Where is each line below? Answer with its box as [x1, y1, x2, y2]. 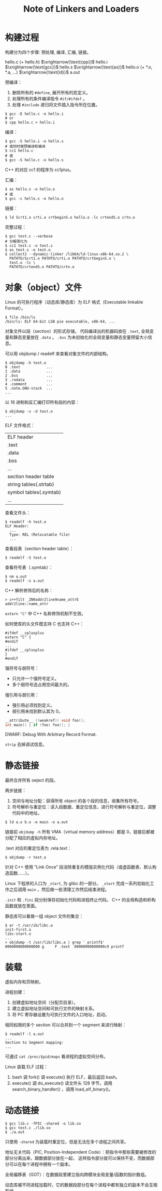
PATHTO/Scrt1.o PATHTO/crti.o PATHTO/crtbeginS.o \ [9, 256, 116, 261]
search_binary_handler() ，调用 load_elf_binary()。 [12, 1086, 113, 1092]
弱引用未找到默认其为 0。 [12, 708, 63, 714]
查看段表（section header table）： [5, 545, 74, 551]
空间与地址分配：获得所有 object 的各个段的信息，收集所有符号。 [12, 798, 142, 803]
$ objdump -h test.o [5, 360, 47, 365]
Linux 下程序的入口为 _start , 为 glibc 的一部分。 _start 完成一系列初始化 [5, 880, 150, 886]
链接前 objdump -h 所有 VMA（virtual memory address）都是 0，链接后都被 [5, 829, 155, 834]
